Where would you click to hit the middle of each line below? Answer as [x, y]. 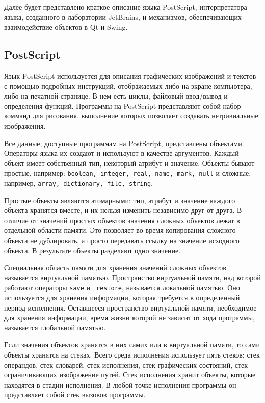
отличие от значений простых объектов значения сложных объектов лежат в [122, 220]
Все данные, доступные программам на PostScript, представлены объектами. [124, 143]
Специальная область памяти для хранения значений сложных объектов [115, 267]
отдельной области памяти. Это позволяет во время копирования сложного [120, 230]
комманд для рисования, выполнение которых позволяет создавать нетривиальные [131, 116]
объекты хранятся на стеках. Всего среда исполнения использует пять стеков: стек [132, 355]
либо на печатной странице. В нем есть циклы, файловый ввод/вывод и [116, 96]
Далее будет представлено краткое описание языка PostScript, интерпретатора [126, 7]
